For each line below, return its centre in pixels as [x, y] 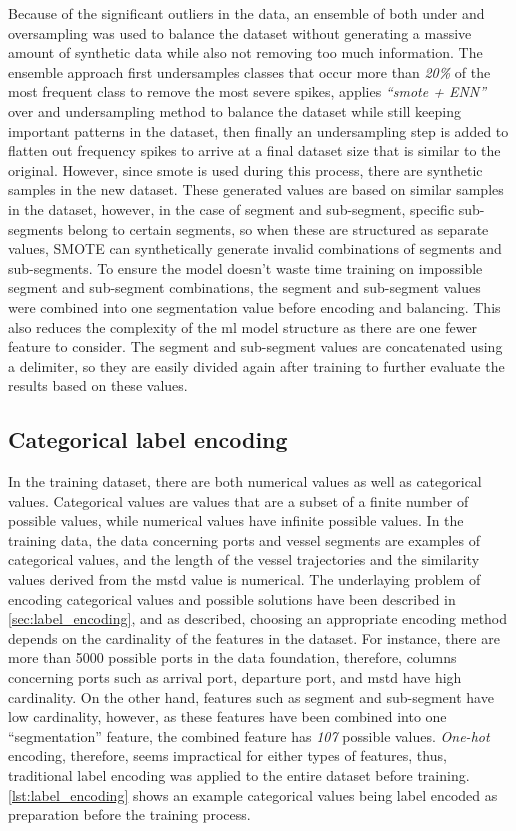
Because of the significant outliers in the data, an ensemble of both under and [246, 13]
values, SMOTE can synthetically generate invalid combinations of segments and [255, 248]
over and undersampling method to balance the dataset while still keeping [234, 110]
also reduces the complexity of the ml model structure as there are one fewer [243, 326]
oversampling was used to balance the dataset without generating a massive [240, 32]
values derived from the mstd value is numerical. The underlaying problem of [244, 579]
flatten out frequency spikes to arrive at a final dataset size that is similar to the [254, 150]
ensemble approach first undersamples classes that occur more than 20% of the [249, 71]
